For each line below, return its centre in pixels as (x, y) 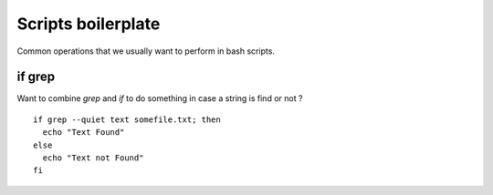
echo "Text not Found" (93, 158)
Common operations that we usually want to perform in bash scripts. (146, 51)
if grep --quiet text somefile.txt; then (127, 119)
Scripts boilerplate (89, 24)
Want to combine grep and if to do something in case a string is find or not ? (160, 98)
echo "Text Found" (84, 133)
